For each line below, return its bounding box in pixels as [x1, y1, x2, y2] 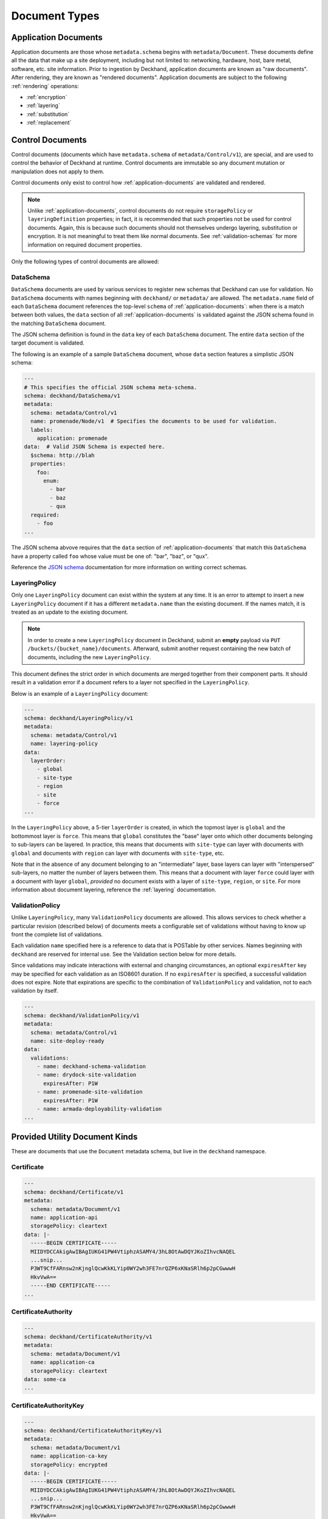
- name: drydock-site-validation [36, 1071, 137, 1078]
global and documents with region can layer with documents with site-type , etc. [11, 849, 225, 857]
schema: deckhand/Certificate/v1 [24, 1188, 124, 1195]
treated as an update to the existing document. [11, 608, 129, 615]
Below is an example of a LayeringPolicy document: [11, 690, 149, 697]
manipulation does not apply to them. [11, 168, 104, 175]
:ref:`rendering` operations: [11, 82, 79, 89]
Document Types [11, 9, 100, 22]
